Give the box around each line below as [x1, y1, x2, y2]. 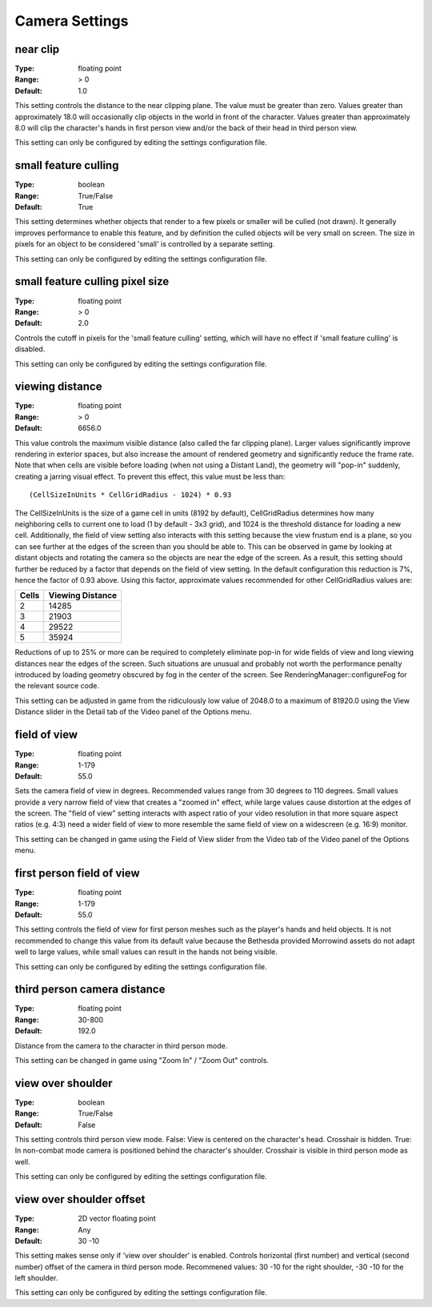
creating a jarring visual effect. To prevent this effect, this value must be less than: [14, 471, 286, 481]
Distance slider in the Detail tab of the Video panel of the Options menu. [14, 707, 252, 716]
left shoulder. [14, 1273, 58, 1283]
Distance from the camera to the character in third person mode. [14, 1040, 228, 1050]
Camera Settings [14, 12, 129, 30]
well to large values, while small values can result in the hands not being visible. [14, 947, 278, 956]
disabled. [14, 344, 46, 354]
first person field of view [14, 867, 140, 880]
